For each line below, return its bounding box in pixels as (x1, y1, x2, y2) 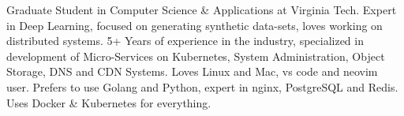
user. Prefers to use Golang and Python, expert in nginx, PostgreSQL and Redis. (6, 78, 398, 95)
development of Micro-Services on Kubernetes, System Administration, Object (6, 47, 385, 64)
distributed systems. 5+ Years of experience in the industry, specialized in (6, 32, 364, 49)
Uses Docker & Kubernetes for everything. (6, 94, 211, 110)
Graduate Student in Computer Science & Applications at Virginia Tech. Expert (6, 2, 397, 17)
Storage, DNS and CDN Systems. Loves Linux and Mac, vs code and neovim (6, 63, 378, 80)
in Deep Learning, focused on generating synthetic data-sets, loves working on (6, 17, 383, 33)
